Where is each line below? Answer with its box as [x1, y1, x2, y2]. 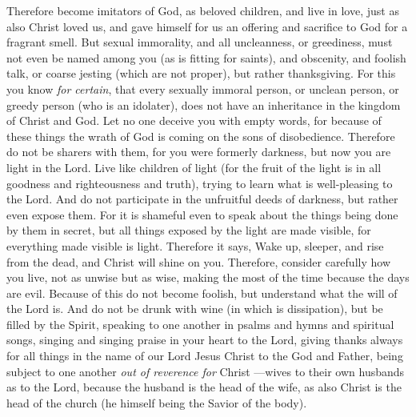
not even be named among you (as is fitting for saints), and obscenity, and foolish [6, 49, 406, 66]
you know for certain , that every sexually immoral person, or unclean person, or [6, 80, 399, 97]
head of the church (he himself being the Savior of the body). [6, 394, 307, 411]
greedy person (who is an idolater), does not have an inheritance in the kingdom [6, 96, 401, 113]
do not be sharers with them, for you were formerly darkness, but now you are [6, 143, 391, 160]
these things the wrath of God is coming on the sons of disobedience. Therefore [6, 127, 395, 144]
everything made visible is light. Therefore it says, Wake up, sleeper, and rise [6, 237, 384, 254]
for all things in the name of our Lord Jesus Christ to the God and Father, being [6, 347, 403, 364]
